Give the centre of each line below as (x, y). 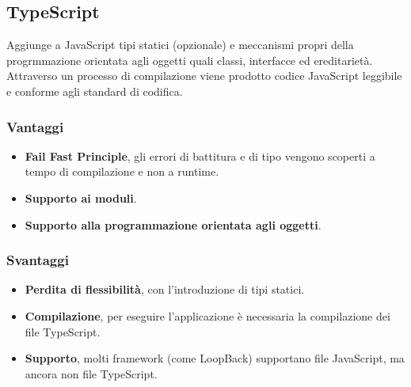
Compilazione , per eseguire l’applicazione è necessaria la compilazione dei (207, 315)
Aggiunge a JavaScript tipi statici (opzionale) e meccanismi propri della (180, 45)
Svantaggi (38, 260)
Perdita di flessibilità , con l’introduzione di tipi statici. (165, 289)
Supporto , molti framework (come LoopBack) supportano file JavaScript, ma (215, 358)
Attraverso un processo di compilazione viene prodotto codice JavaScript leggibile (204, 76)
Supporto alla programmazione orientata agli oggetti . (173, 224)
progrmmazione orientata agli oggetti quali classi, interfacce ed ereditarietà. (190, 60)
